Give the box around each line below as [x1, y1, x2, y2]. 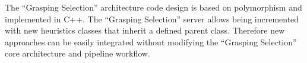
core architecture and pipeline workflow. [5, 47, 150, 59]
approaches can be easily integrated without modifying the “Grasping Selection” [5, 35, 297, 48]
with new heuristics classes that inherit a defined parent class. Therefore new [5, 24, 285, 37]
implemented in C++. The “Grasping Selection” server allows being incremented [5, 12, 299, 25]
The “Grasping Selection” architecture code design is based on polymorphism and [5, 1, 302, 13]
